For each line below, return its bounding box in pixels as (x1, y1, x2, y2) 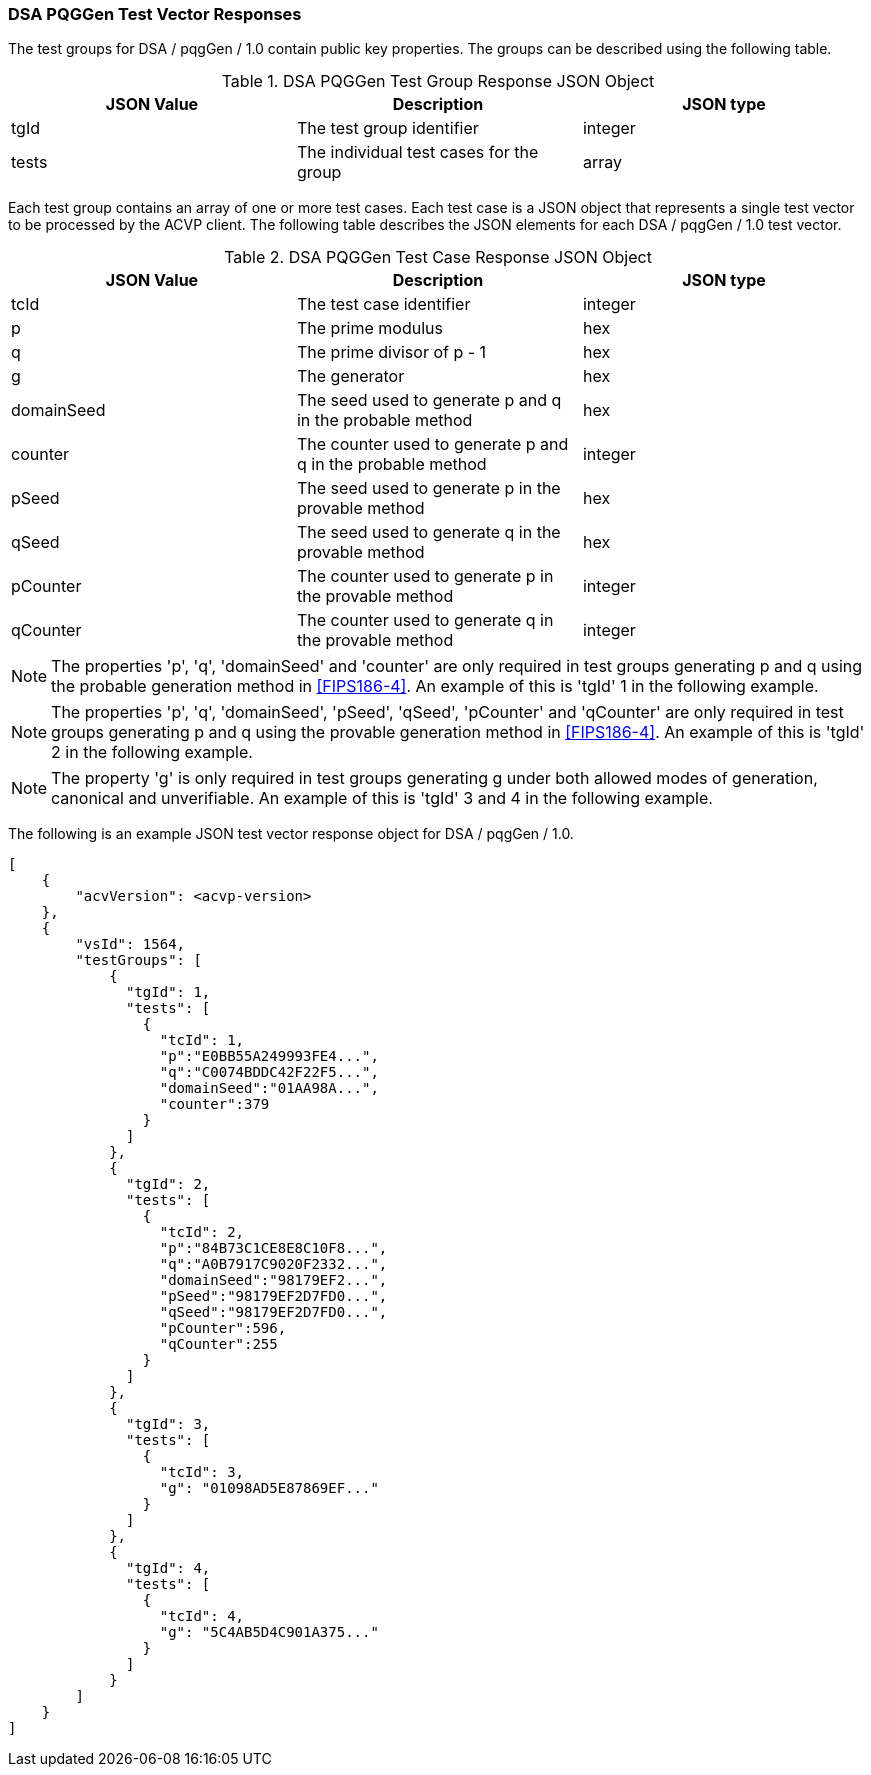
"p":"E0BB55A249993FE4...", (159, 1048, 379, 1065)
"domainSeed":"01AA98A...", (159, 1080, 379, 1097)
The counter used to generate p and (296, 434, 569, 455)
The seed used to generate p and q (296, 390, 562, 411)
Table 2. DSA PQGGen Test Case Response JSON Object (224, 247, 652, 268)
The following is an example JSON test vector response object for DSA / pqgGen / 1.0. (8, 825, 574, 843)
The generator (296, 366, 405, 387)
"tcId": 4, (159, 1608, 245, 1625)
